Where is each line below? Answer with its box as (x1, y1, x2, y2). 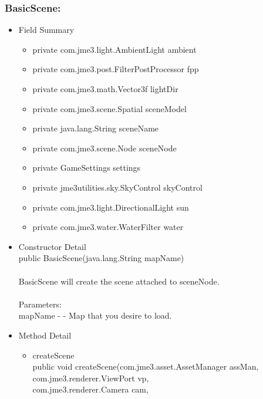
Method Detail (18, 329, 72, 341)
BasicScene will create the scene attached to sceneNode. (18, 275, 220, 287)
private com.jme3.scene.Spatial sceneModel (32, 102, 187, 114)
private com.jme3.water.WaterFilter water (32, 221, 184, 233)
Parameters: (18, 297, 62, 310)
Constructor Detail (18, 240, 86, 252)
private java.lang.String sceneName (32, 122, 159, 134)
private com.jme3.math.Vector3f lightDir (32, 83, 178, 94)
